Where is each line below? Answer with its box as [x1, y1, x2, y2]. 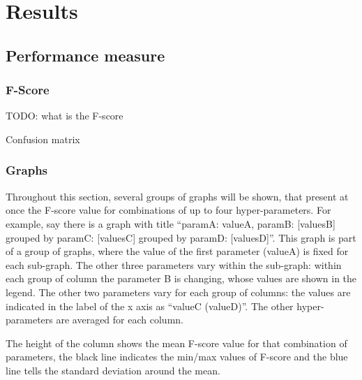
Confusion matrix [6, 131, 80, 146]
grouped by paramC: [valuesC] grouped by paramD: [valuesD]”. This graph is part [6, 230, 356, 244]
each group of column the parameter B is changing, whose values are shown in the [6, 271, 357, 286]
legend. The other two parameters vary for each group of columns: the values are [6, 284, 351, 299]
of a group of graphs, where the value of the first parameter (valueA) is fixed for [6, 244, 349, 258]
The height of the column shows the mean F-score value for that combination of [6, 335, 347, 350]
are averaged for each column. [56, 312, 183, 327]
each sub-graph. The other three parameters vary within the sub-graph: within [6, 257, 342, 272]
